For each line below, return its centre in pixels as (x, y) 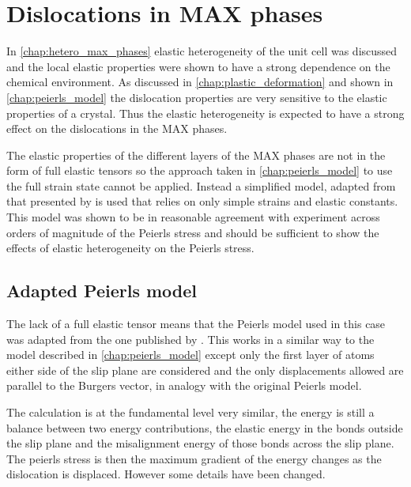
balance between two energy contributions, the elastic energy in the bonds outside (205, 427)
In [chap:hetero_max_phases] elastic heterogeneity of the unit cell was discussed (202, 51)
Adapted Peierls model (102, 291)
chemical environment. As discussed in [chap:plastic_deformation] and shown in (200, 82)
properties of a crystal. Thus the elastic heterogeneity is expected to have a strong (205, 113)
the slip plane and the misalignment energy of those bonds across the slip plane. (200, 443)
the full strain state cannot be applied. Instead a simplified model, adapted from (201, 185)
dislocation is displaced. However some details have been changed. (166, 474)
